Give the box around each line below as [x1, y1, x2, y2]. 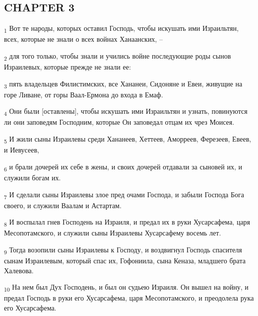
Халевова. [4, 265, 34, 275]
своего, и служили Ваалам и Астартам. [4, 200, 122, 210]
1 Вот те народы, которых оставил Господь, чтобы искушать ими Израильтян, [4, 23, 239, 34]
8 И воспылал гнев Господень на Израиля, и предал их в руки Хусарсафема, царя [4, 217, 251, 229]
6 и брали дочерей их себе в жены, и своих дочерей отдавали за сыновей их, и [4, 161, 243, 173]
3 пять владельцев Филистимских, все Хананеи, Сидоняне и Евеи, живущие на [4, 78, 243, 90]
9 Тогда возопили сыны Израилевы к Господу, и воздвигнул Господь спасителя [4, 244, 242, 256]
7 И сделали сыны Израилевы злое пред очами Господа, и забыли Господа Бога [4, 189, 244, 201]
